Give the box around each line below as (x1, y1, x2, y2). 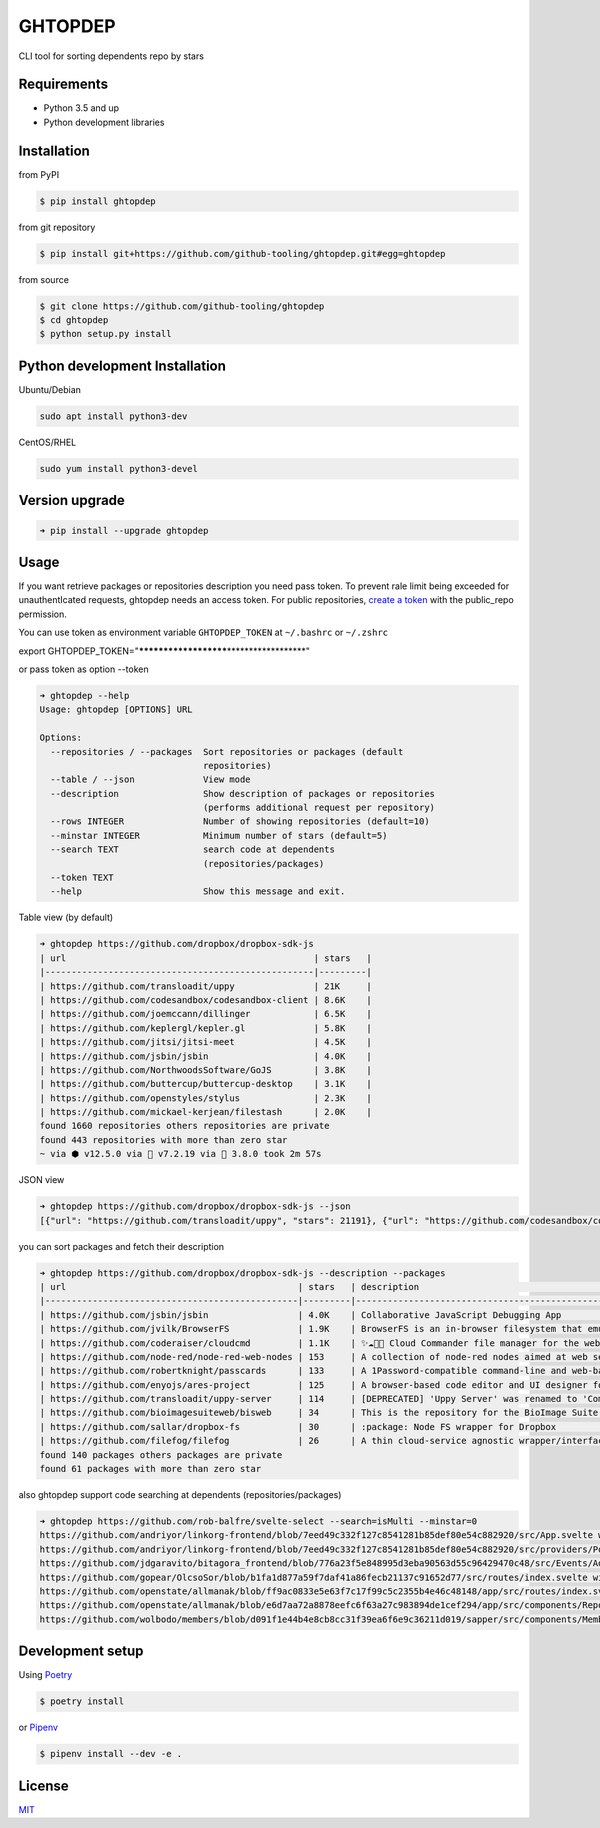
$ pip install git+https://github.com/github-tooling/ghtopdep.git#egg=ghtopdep (39, 248, 446, 259)
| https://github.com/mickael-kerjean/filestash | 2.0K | (39, 1106, 372, 1118)
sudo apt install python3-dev (39, 410, 188, 422)
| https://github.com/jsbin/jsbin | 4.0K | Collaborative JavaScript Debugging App (39, 1309, 562, 1320)
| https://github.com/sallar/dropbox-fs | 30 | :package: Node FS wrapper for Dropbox (39, 1421, 557, 1432)
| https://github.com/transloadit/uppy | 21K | (39, 980, 372, 992)
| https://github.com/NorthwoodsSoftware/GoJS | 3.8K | (39, 1064, 372, 1075)
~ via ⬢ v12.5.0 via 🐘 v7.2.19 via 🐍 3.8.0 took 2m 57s (39, 1148, 322, 1160)
